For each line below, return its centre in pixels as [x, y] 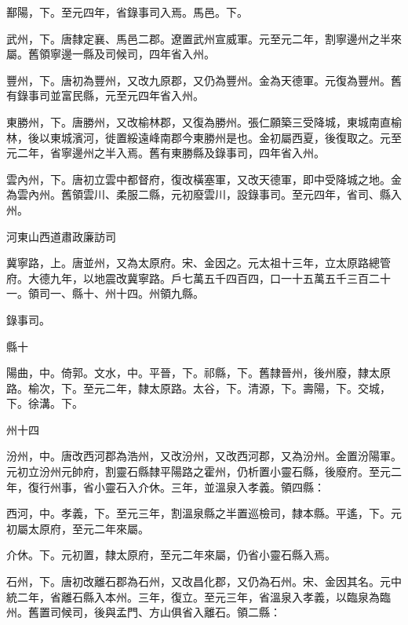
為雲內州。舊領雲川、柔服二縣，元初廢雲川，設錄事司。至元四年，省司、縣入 [204, 194]
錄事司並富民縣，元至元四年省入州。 [110, 95]
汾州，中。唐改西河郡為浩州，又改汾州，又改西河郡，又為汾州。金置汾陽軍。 [204, 456]
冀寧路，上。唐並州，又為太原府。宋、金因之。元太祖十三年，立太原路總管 [199, 263]
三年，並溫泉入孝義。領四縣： [248, 486]
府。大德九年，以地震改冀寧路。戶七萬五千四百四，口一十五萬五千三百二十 [199, 278]
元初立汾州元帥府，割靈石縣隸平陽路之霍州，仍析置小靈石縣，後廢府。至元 [199, 471]
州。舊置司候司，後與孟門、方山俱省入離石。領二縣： [144, 612]
